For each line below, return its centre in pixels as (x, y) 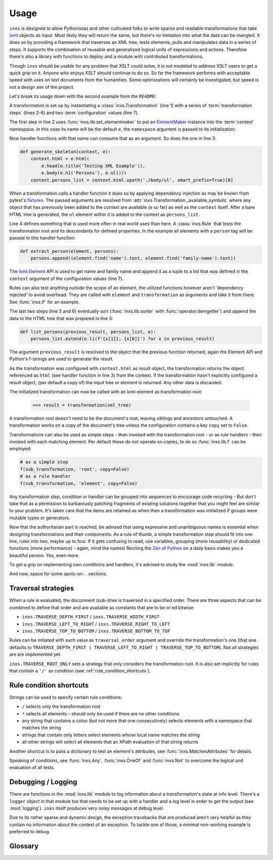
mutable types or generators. (40, 518)
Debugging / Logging (43, 782)
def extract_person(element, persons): (69, 251)
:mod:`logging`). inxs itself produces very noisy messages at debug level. (87, 808)
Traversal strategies (42, 588)
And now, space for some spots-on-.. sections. (58, 574)
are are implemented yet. (35, 654)
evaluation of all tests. (32, 767)
